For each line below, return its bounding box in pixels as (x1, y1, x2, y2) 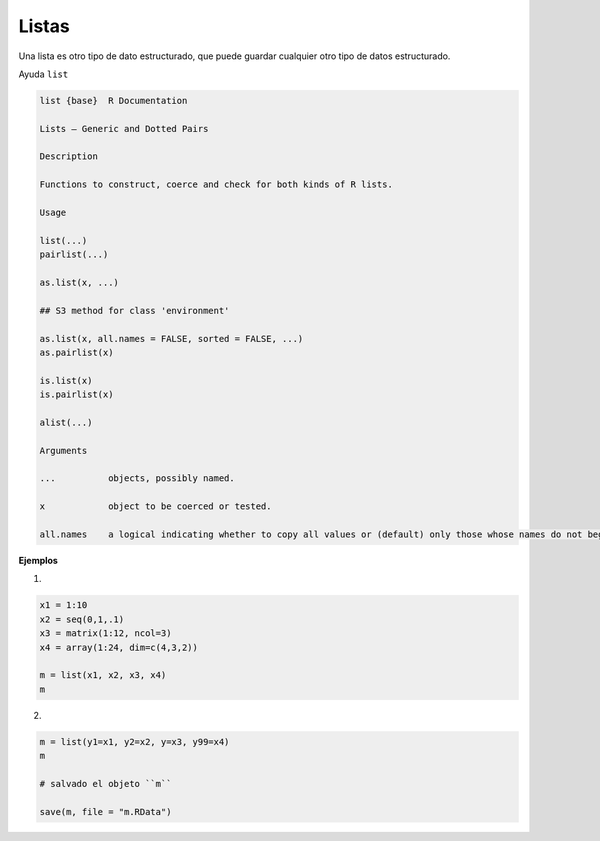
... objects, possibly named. (39, 473, 235, 484)
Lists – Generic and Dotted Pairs (39, 123, 209, 134)
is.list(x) (39, 375, 93, 386)
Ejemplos (18, 555, 59, 567)
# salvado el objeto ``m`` (39, 778, 172, 789)
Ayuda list (18, 68, 69, 80)
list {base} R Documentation (39, 95, 188, 106)
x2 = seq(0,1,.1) (39, 613, 125, 625)
